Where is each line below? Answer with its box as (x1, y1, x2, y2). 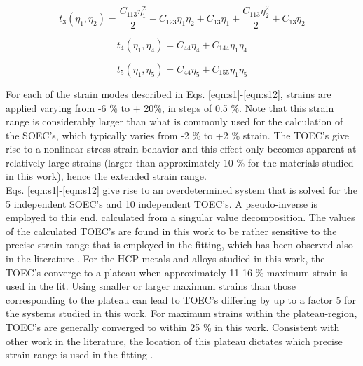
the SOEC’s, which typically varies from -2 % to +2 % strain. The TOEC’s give (6, 127, 349, 142)
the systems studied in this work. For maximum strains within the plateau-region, (6, 306, 357, 321)
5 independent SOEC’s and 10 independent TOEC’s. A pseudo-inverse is (6, 196, 317, 211)
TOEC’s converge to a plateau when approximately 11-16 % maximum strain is (6, 265, 348, 279)
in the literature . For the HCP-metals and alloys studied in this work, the (6, 251, 325, 266)
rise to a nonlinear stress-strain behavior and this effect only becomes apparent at (6, 141, 357, 156)
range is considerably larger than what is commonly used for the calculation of (6, 114, 343, 129)
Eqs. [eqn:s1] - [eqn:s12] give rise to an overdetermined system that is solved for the (6, 183, 357, 197)
